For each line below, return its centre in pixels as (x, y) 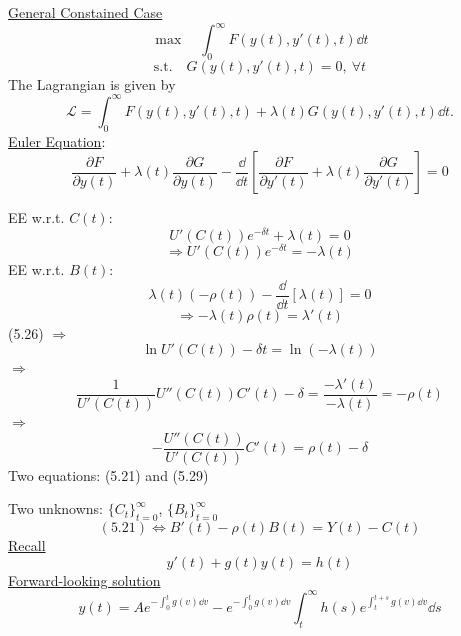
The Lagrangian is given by (92, 83)
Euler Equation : (57, 140)
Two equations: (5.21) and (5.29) (108, 474)
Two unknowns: (55, 508)
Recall (27, 545)
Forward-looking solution (84, 579)
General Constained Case (85, 12)
